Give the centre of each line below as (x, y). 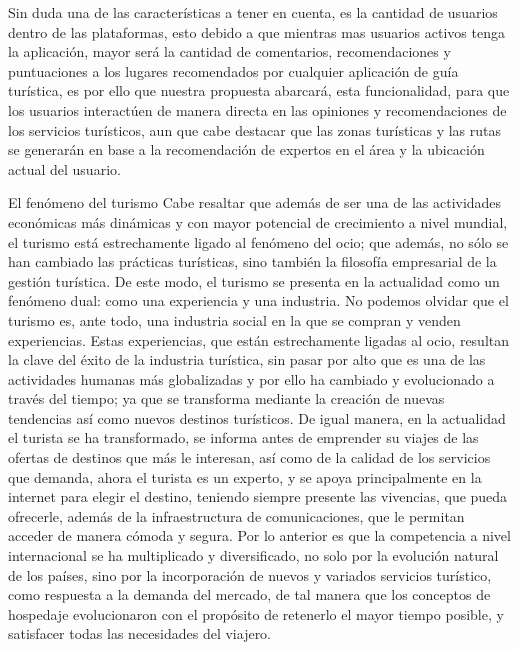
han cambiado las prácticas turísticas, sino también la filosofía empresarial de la (252, 261)
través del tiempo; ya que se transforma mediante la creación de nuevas (226, 398)
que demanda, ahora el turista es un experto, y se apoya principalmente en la (245, 476)
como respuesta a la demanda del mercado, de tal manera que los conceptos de (249, 594)
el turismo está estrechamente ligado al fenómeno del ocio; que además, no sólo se (258, 241)
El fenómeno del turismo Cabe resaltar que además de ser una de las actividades (255, 202)
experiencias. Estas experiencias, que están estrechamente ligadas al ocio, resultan (259, 339)
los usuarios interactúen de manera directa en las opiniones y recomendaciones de (257, 109)
